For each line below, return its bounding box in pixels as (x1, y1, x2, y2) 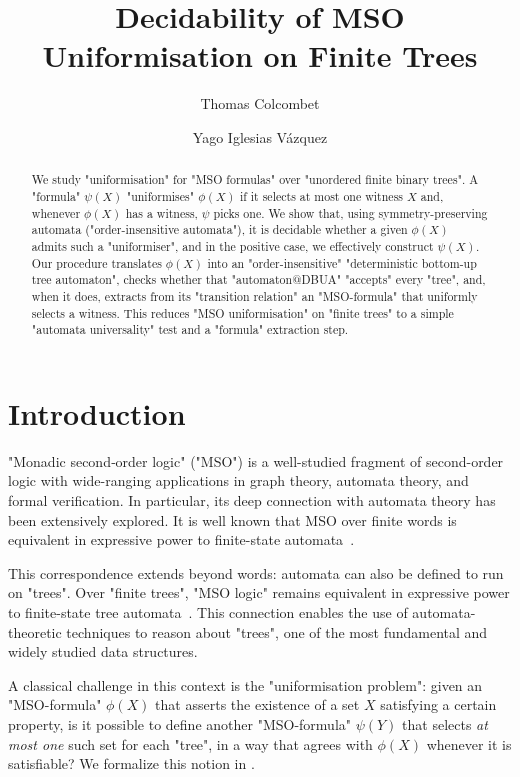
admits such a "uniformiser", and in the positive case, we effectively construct (31, 237, 434, 254)
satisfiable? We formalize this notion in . (8, 753, 255, 774)
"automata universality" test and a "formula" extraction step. (31, 321, 349, 338)
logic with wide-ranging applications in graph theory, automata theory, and (8, 470, 469, 491)
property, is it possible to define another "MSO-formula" (8, 713, 352, 734)
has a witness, (125, 204, 198, 221)
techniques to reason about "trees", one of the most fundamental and (66, 621, 488, 642)
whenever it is (426, 733, 512, 754)
